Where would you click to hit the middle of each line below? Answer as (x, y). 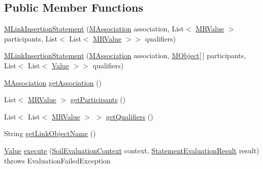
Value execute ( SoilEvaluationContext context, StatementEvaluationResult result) (132, 150)
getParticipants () (98, 99)
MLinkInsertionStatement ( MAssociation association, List (94, 29)
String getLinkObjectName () (50, 133)
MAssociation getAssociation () (53, 82)
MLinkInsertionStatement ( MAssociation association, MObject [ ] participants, (125, 55)
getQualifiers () (130, 116)
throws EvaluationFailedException (57, 160)
